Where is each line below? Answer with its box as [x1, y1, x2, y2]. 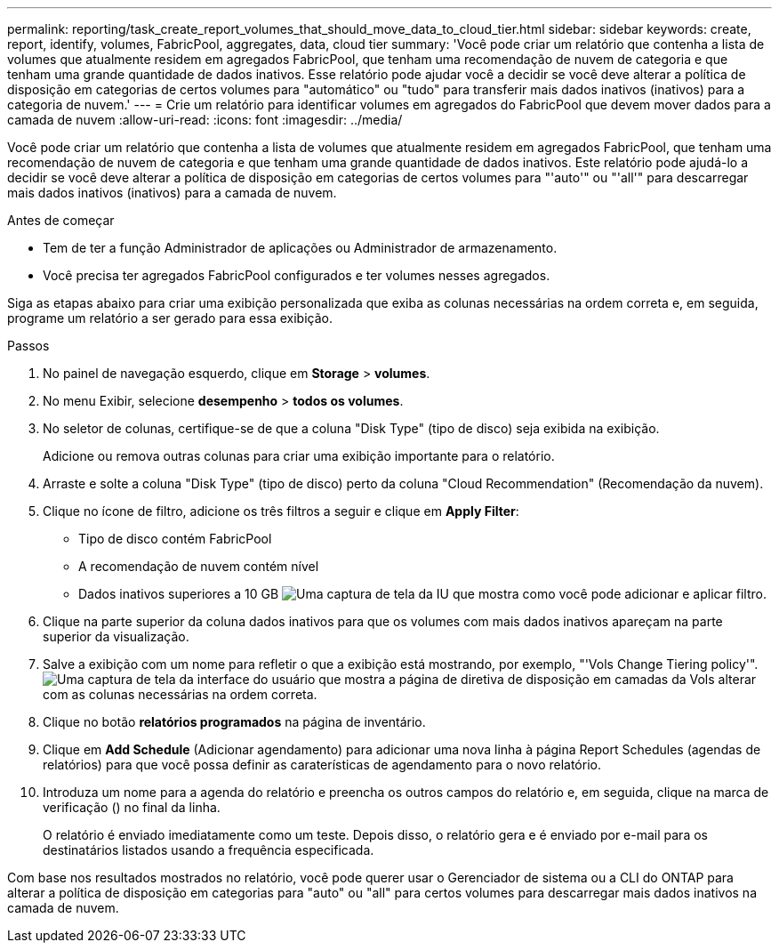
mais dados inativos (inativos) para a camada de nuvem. [7, 185, 337, 200]
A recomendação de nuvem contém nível [78, 559, 319, 574]
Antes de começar [7, 213, 115, 228]
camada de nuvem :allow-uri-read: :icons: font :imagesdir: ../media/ [7, 112, 403, 127]
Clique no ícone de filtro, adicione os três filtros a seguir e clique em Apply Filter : [43, 503, 519, 519]
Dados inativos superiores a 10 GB [78, 586, 279, 601]
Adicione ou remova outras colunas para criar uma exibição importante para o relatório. [43, 448, 555, 463]
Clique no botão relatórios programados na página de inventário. [43, 714, 426, 729]
